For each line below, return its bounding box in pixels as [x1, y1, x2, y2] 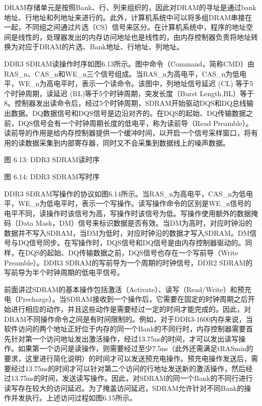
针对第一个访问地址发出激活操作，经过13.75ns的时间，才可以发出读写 [11, 333, 239, 344]
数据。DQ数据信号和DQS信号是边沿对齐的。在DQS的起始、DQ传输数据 [11, 107, 246, 118]
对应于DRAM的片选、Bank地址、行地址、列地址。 [18, 41, 184, 52]
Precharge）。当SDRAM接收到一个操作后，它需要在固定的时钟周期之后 [18, 294, 248, 304]
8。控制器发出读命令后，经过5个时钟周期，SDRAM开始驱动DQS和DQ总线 [4, 98, 247, 108]
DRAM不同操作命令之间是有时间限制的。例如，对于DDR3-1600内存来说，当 [4, 313, 253, 324]
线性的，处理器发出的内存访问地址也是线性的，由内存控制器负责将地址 [18, 31, 251, 42]
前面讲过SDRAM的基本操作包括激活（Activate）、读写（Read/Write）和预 [4, 284, 244, 294]
